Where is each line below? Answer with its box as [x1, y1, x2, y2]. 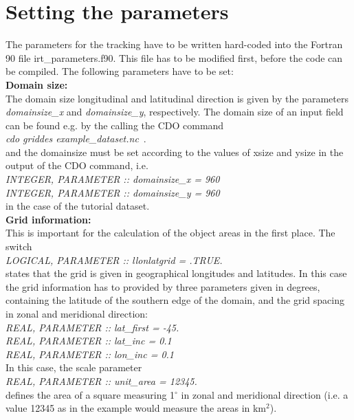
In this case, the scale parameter [5, 360, 142, 375]
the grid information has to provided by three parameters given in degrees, [5, 279, 320, 294]
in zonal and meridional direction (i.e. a [181, 387, 349, 401]
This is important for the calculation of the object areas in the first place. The [5, 225, 335, 240]
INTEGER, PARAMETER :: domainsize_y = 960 [5, 185, 220, 199]
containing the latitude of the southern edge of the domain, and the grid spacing [5, 293, 344, 307]
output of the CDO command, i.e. [5, 158, 148, 173]
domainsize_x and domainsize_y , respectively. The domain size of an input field [5, 104, 344, 119]
